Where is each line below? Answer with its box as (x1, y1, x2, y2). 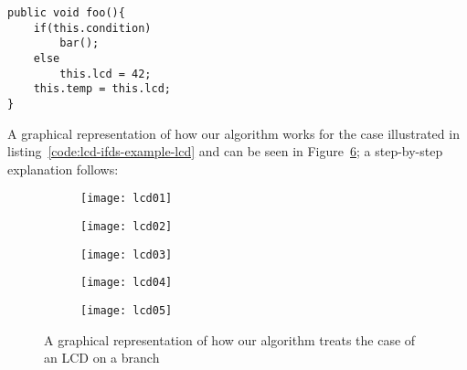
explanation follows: (7, 159, 119, 178)
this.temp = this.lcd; (33, 82, 171, 96)
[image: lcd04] (80, 276, 173, 290)
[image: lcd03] (80, 248, 173, 261)
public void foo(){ (7, 6, 125, 19)
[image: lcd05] (80, 304, 173, 317)
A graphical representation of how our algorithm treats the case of (44, 330, 416, 349)
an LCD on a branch (44, 348, 160, 367)
